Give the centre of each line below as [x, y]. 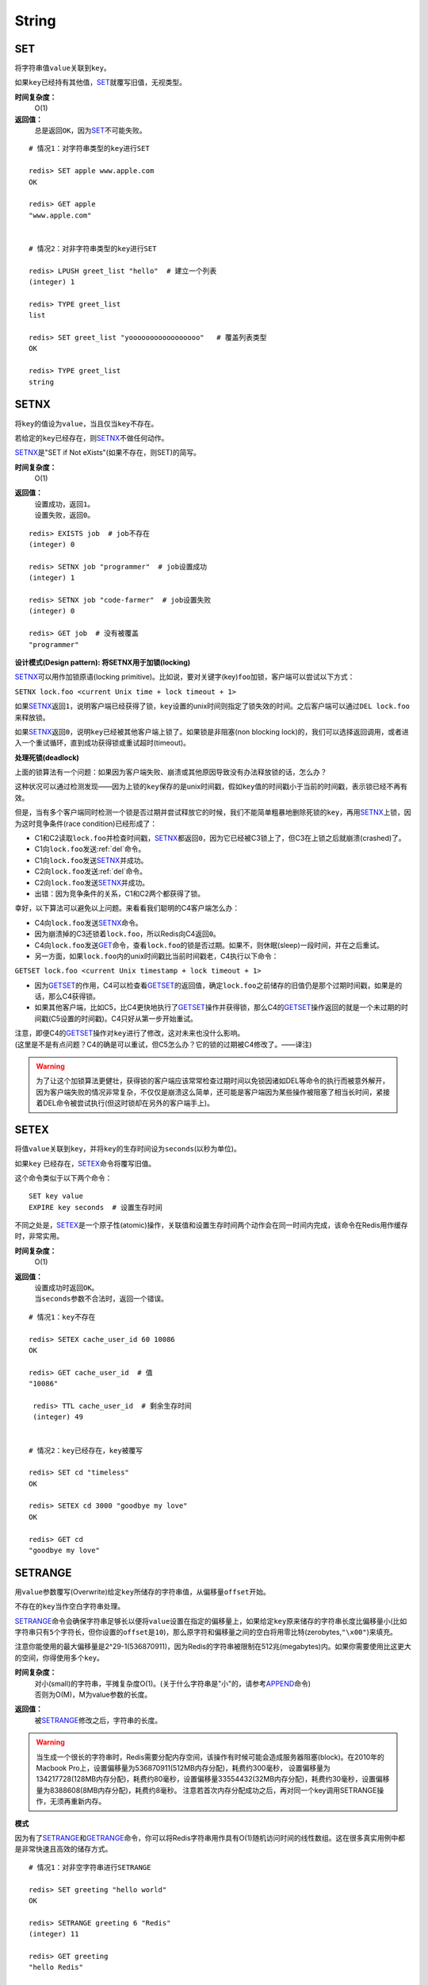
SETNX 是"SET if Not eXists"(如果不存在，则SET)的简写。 [108, 453]
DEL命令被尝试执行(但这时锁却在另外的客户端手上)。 [128, 1103]
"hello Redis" [56, 1968]
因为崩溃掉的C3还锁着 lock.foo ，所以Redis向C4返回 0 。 [128, 934]
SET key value [56, 1196]
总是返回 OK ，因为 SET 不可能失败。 [90, 130]
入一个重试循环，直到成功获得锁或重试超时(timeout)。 [102, 743]
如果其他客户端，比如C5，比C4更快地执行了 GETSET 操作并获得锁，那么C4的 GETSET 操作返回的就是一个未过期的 [218, 1008]
